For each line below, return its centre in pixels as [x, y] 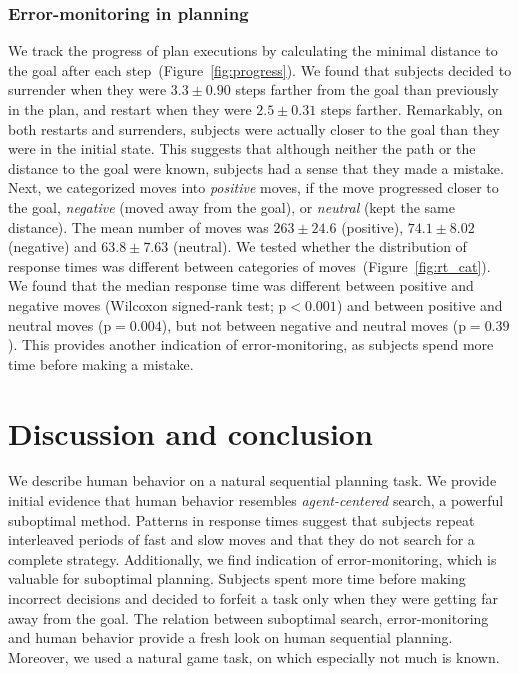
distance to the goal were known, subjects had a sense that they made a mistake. [256, 167]
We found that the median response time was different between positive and [241, 285]
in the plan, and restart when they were [130, 109]
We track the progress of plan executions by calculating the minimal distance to [253, 50]
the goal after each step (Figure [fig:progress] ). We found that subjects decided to [260, 69]
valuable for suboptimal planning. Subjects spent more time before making [237, 578]
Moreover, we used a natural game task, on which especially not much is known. [254, 656]
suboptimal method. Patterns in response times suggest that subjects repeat [241, 519]
